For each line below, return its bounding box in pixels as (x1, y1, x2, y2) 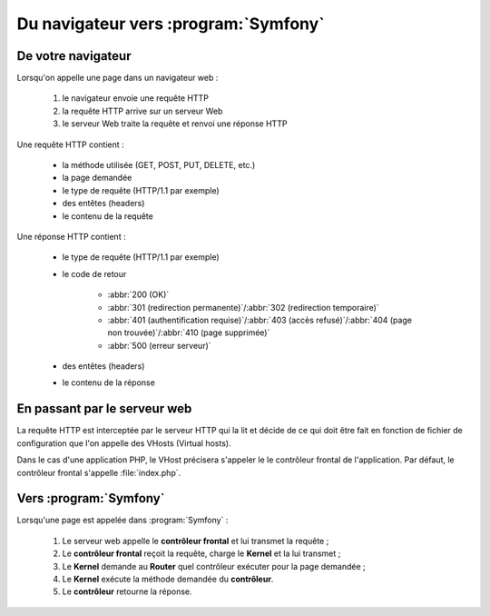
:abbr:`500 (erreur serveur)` (107, 340, 212, 351)
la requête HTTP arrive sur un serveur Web (62, 105, 223, 116)
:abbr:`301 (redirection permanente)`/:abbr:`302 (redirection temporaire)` (107, 302, 380, 313)
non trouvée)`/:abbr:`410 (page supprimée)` (107, 327, 270, 338)
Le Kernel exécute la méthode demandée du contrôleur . (62, 573, 274, 585)
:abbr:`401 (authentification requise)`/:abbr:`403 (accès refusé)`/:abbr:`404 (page (107, 314, 413, 325)
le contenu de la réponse (62, 377, 156, 388)
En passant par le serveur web (16, 401, 192, 417)
